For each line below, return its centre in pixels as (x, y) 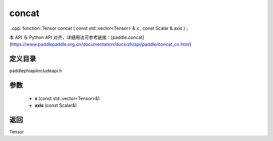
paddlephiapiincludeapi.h (36, 71)
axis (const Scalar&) (56, 105)
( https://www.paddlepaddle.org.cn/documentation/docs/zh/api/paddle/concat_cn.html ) (100, 44)
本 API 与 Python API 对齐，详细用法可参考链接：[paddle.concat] (77, 37)
